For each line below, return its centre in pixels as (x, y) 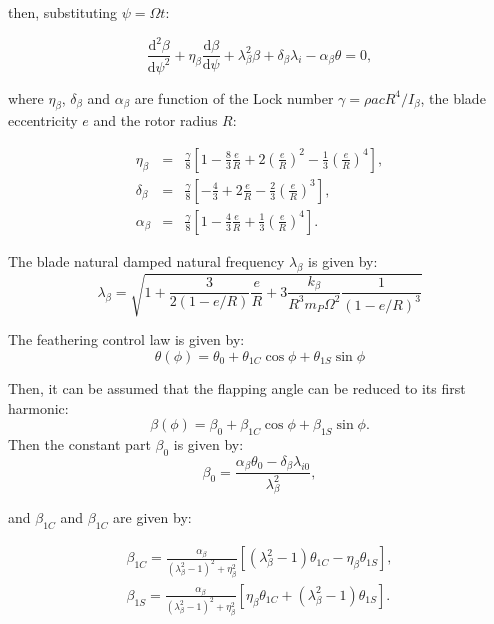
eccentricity (43, 120)
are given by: (152, 517)
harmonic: (38, 407)
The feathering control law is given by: (126, 339)
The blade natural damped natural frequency (146, 260)
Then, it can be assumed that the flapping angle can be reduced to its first (237, 387)
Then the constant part (79, 443)
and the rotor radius (155, 120)
